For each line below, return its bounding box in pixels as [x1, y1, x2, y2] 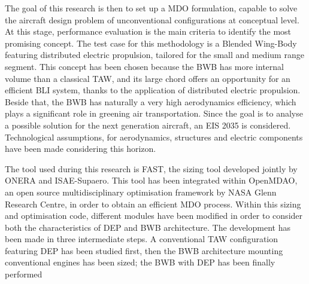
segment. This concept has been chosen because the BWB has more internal [5, 60, 284, 72]
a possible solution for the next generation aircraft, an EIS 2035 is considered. [5, 118, 291, 131]
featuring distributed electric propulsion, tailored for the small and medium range [5, 48, 304, 61]
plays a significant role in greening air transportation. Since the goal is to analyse [5, 107, 303, 120]
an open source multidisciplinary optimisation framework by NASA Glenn [5, 185, 277, 198]
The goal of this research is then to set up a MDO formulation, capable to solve [5, 2, 298, 14]
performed [5, 268, 43, 280]
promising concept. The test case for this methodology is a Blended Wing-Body [5, 36, 297, 49]
